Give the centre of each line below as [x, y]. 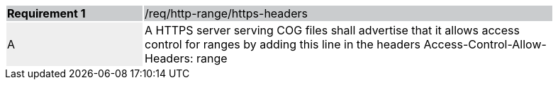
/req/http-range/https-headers [226, 13]
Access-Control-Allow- [485, 44]
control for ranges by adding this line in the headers [283, 44]
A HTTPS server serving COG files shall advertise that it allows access [332, 30]
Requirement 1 [46, 13]
